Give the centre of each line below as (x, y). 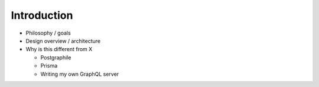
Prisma (49, 66)
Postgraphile (56, 57)
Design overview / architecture (63, 41)
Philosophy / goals (48, 33)
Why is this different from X (59, 49)
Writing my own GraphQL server (80, 74)
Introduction (42, 15)
